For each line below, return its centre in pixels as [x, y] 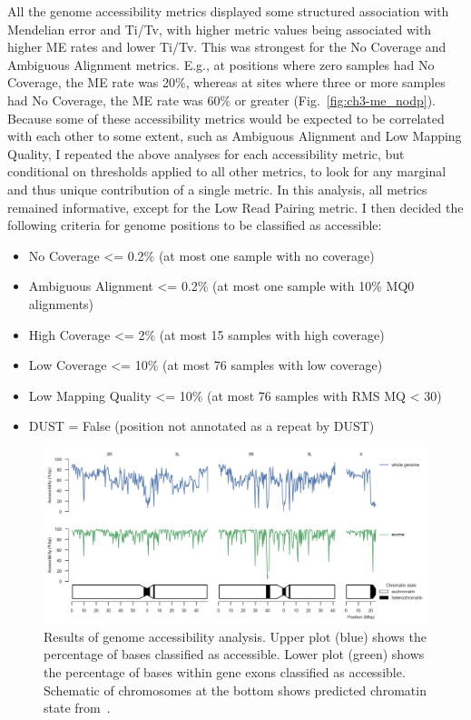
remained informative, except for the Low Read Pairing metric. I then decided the [235, 207]
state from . [77, 708]
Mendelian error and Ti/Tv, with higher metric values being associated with [220, 29]
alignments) [61, 303]
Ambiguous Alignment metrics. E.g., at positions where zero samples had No [221, 64]
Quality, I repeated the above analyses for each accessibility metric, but [206, 153]
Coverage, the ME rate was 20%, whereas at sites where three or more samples [226, 82]
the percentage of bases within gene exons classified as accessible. [225, 672]
